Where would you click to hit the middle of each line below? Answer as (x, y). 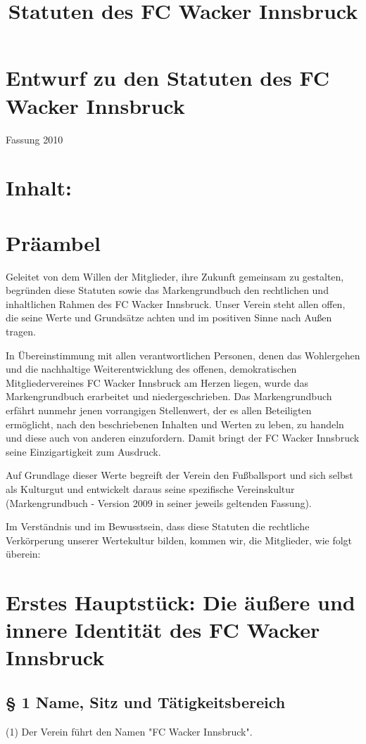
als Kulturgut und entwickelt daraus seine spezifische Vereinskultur (150, 488)
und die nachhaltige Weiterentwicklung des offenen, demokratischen (151, 369)
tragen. (21, 331)
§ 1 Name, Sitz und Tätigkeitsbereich (146, 702)
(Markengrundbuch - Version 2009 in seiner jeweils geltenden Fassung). (159, 502)
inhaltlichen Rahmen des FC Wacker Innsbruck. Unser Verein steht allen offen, (176, 303)
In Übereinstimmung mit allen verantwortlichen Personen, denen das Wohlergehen (183, 355)
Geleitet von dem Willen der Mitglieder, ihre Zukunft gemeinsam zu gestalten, (175, 276)
